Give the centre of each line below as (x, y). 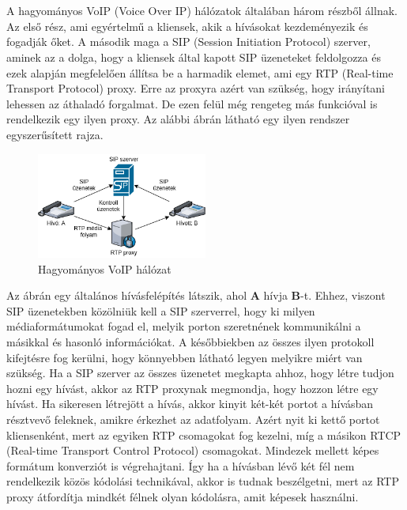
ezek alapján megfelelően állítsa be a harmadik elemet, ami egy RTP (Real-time (200, 72)
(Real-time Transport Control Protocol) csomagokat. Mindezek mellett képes (193, 450)
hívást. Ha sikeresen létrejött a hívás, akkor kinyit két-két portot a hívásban (190, 404)
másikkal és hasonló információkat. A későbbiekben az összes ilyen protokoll (190, 341)
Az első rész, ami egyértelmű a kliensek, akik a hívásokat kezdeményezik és (187, 26)
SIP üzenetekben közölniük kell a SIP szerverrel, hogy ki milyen (161, 310)
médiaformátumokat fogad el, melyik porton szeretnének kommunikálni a (184, 326)
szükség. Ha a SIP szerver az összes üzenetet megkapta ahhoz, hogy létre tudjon (200, 373)
